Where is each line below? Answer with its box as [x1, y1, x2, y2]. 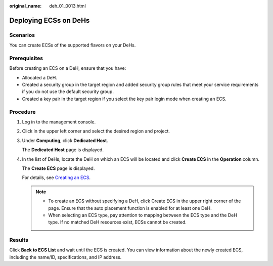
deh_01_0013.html [49, 3, 86, 9]
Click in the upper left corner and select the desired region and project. [22, 128, 170, 134]
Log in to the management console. [22, 119, 96, 125]
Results [9, 237, 29, 244]
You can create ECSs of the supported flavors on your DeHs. [9, 42, 136, 48]
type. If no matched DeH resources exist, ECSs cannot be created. [48, 219, 187, 225]
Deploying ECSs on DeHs [9, 16, 90, 25]
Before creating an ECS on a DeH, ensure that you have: [9, 65, 126, 71]
